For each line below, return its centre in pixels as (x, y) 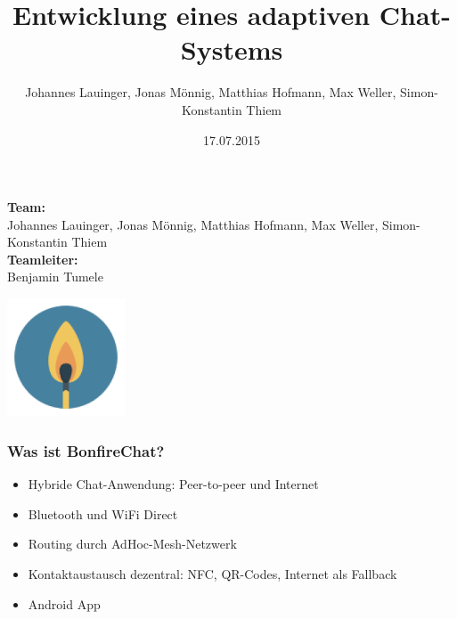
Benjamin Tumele (55, 277)
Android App (64, 603)
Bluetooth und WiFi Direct (103, 513)
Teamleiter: (43, 259)
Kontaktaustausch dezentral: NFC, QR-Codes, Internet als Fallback (212, 573)
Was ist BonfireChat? (86, 450)
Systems (232, 49)
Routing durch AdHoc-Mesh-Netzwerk (132, 544)
